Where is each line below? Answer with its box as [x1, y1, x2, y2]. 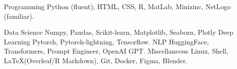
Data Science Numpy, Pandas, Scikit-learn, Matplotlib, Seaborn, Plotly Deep [4, 27, 234, 37]
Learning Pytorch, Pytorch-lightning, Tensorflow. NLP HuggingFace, [4, 36, 209, 46]
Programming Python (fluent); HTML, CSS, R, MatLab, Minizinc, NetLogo [4, 1, 231, 11]
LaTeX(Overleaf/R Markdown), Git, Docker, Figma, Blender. [4, 55, 188, 65]
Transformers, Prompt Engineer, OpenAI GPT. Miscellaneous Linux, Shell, [4, 46, 229, 56]
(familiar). [4, 11, 34, 21]
